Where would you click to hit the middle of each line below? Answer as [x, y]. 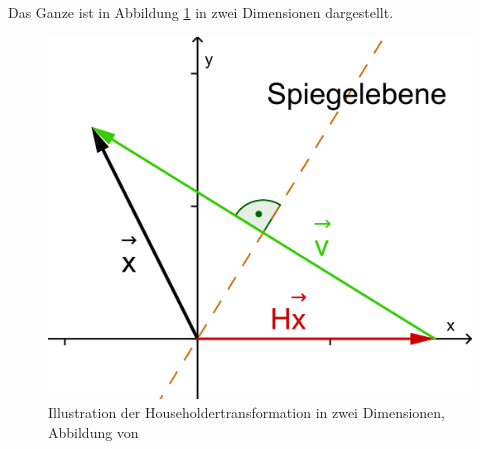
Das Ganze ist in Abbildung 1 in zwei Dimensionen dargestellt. [201, 12]
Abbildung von [93, 432]
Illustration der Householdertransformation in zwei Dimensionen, [247, 412]
